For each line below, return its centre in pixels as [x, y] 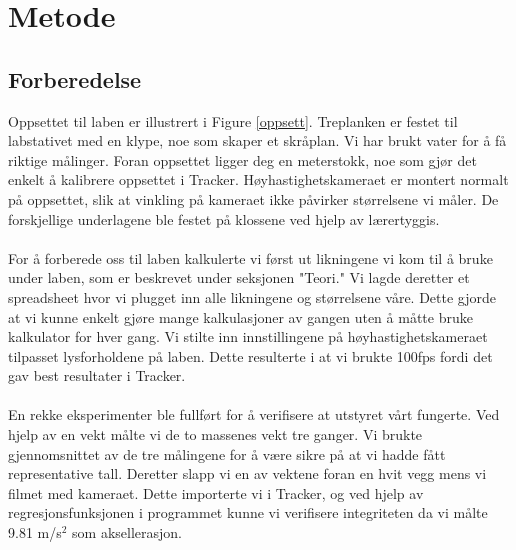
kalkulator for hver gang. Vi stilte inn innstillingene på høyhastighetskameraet [248, 336]
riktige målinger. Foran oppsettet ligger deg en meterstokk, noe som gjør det [242, 159]
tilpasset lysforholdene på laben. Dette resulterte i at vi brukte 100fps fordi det [250, 355]
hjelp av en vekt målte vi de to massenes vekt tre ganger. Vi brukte [215, 434]
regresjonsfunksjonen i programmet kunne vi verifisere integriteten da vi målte [248, 512]
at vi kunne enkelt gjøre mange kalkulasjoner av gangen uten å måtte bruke [240, 316]
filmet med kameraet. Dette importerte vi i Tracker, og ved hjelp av [216, 492]
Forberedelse [75, 78]
